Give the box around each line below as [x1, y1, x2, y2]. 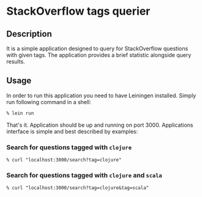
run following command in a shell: [6, 98, 92, 105]
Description [6, 29, 52, 39]
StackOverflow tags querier [6, 4, 151, 18]
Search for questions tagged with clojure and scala [6, 171, 162, 179]
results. [6, 58, 26, 65]
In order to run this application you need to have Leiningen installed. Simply [6, 92, 196, 99]
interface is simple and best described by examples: [6, 127, 138, 135]
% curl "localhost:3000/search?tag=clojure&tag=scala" [6, 185, 149, 191]
